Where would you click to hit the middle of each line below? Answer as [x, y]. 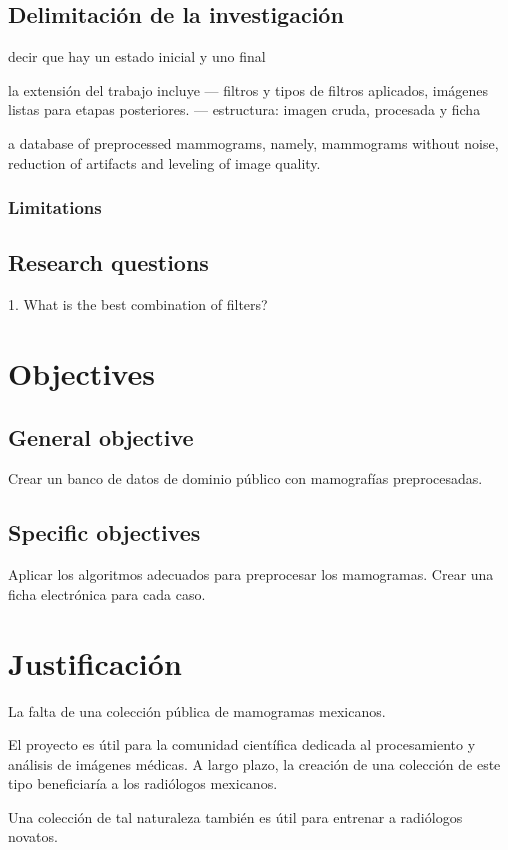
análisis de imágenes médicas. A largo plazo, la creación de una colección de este [254, 763]
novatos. [33, 836]
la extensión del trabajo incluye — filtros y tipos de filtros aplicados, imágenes [248, 89]
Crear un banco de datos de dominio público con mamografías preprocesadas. [245, 478]
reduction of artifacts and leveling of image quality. [164, 162]
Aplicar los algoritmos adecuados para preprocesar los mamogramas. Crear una [251, 574]
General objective [101, 436]
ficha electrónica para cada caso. [107, 593]
